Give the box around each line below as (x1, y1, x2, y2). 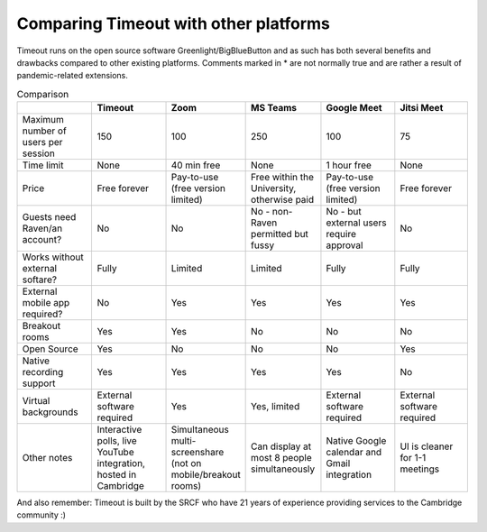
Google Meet (326, 102, 382, 115)
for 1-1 (400, 452, 427, 464)
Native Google (326, 435, 387, 447)
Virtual (22, 395, 51, 408)
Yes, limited (251, 400, 300, 413)
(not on (170, 457, 202, 470)
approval (326, 239, 363, 252)
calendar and (326, 446, 382, 459)
